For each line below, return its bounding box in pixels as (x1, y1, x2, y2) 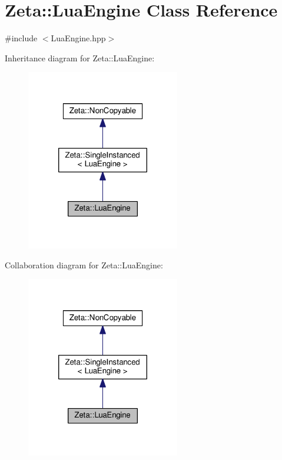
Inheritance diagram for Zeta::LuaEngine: (5, 51, 155, 64)
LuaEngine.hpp (51, 32, 106, 44)
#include (5, 32, 38, 44)
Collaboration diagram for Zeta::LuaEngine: (5, 258, 163, 271)
